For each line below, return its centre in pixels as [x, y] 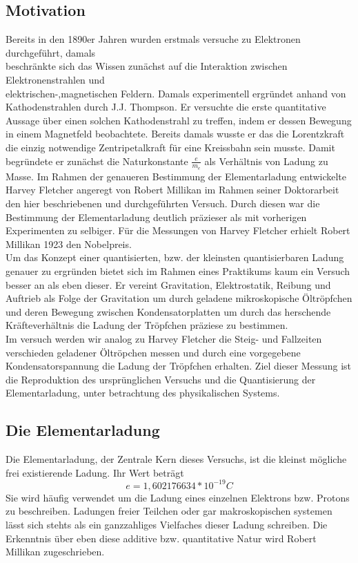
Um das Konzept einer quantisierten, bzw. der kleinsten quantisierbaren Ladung [175, 257]
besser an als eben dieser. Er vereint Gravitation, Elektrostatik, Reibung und [168, 284]
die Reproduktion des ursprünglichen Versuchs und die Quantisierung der [161, 379]
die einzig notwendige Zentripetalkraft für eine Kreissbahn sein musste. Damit [170, 147]
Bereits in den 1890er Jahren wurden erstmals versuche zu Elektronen [153, 39]
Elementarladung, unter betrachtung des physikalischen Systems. [143, 393]
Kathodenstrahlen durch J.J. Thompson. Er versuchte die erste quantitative [166, 107]
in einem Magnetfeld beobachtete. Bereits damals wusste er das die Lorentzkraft [175, 134]
